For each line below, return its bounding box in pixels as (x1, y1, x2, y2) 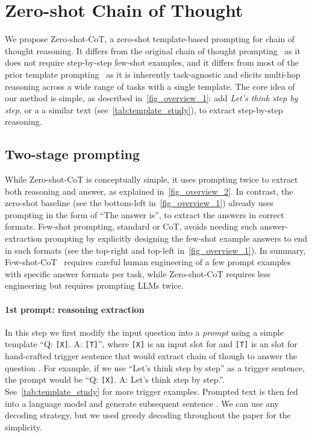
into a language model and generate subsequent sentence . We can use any (5, 397, 279, 409)
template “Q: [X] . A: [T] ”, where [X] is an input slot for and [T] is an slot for (5, 338, 298, 350)
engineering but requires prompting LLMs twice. (5, 279, 184, 292)
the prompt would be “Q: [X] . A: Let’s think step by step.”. (5, 373, 225, 386)
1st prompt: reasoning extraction (5, 303, 145, 315)
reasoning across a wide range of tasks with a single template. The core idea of (5, 80, 295, 92)
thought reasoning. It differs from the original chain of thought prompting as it (5, 44, 301, 57)
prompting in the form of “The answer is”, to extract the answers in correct (5, 208, 284, 221)
